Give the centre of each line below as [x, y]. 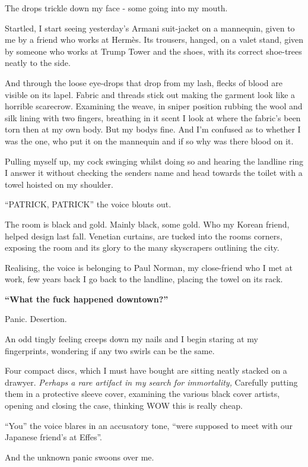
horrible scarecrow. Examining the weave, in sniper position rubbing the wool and [154, 106]
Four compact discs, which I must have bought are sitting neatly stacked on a [146, 370]
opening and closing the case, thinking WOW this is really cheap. [124, 406]
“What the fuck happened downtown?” [87, 299]
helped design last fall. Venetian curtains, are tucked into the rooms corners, [144, 236]
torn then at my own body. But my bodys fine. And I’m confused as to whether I [153, 129]
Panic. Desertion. [36, 319]
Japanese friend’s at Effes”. [53, 437]
